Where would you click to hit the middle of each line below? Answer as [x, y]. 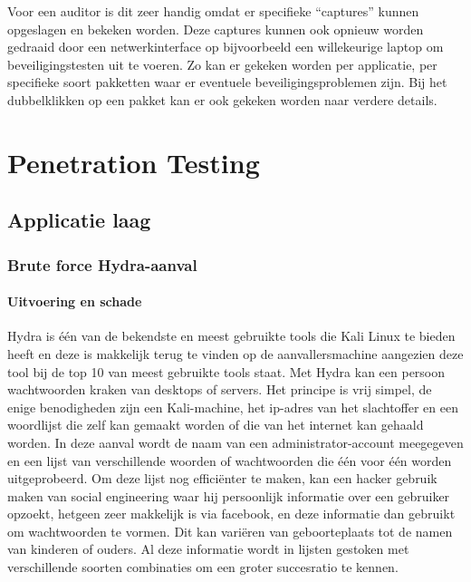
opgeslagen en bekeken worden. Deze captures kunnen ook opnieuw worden [216, 29]
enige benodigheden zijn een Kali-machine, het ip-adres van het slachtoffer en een [233, 407]
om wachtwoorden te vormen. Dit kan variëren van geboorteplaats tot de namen [230, 531]
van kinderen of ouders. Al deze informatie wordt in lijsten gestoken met [208, 549]
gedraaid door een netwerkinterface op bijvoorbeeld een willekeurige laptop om [226, 47]
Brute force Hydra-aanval [102, 264]
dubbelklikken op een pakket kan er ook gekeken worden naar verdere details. [222, 99]
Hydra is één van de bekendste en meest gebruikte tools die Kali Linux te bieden [231, 336]
